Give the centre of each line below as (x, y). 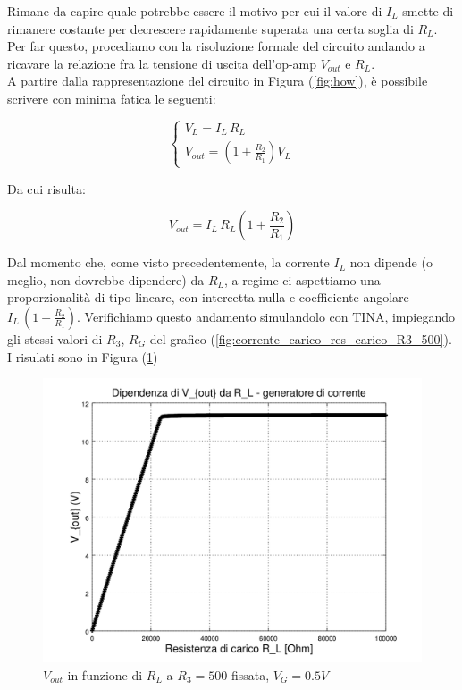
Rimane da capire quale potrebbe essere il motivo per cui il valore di (195, 11)
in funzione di (105, 674)
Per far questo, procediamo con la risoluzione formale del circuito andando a (216, 46)
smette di (428, 11)
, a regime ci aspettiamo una (302, 279)
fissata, (250, 674)
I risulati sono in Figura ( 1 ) (83, 356)
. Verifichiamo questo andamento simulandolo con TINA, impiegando (266, 316)
